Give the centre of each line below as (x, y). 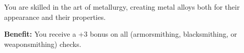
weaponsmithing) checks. (43, 44)
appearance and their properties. (55, 17)
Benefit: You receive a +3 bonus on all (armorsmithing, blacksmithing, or (121, 34)
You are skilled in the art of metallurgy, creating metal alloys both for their (122, 7)
